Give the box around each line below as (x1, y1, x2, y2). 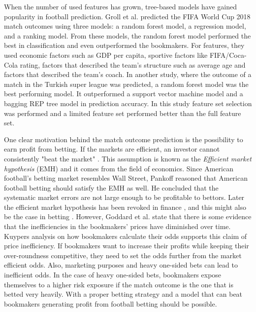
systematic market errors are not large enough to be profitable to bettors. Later (4, 192, 245, 202)
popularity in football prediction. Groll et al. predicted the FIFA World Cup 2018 (4, 11, 251, 21)
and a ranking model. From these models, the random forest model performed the (4, 30, 251, 40)
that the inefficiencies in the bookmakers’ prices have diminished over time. (4, 221, 231, 232)
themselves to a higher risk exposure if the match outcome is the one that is (4, 279, 234, 289)
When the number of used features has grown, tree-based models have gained (4, 1, 237, 11)
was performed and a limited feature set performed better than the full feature (4, 108, 241, 118)
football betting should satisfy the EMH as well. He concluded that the (4, 182, 219, 193)
